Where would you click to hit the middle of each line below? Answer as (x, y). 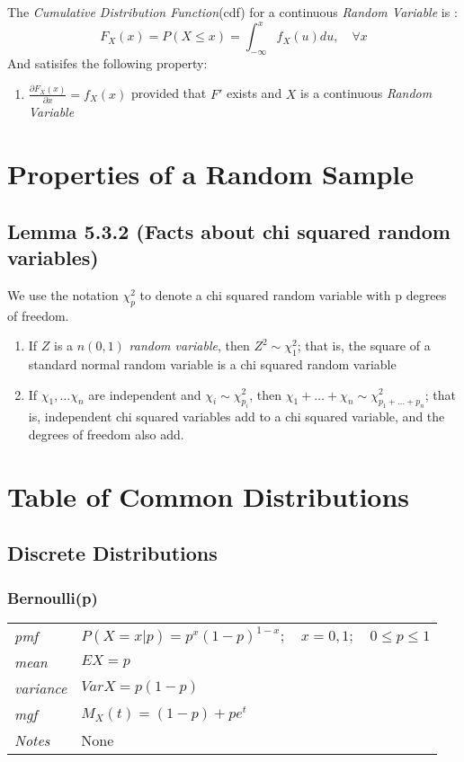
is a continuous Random (366, 93)
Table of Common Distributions (209, 496)
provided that (169, 93)
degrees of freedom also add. (106, 434)
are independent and (145, 394)
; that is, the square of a (364, 346)
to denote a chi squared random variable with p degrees (293, 294)
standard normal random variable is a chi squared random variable (212, 363)
